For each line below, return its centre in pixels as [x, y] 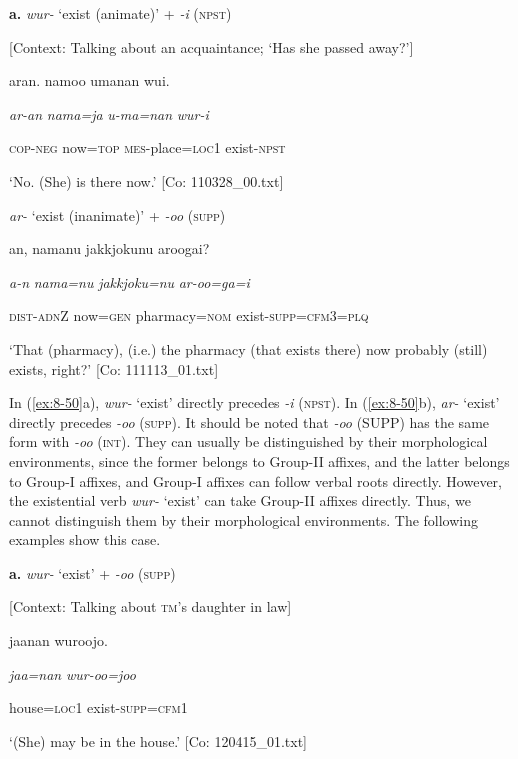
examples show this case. [85, 539]
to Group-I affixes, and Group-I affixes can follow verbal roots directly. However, [255, 480]
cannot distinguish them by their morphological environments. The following [243, 519]
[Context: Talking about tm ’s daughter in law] [150, 606]
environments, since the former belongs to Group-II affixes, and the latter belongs [259, 460]
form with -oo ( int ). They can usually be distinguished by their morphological [248, 441]
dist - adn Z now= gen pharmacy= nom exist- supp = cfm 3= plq [189, 315]
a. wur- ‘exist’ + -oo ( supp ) [92, 572]
